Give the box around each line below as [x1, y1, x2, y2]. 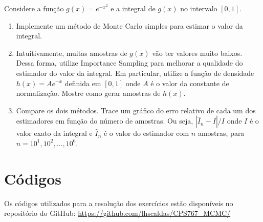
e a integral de [111, 3, 156, 13]
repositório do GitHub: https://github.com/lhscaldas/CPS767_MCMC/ [4, 208, 231, 218]
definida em [64, 77, 101, 88]
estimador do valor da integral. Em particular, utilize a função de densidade [16, 67, 254, 78]
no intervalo [180, 3, 217, 13]
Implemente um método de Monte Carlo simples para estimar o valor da [16, 20, 243, 31]
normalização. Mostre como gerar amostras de [16, 88, 161, 98]
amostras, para [198, 128, 245, 138]
